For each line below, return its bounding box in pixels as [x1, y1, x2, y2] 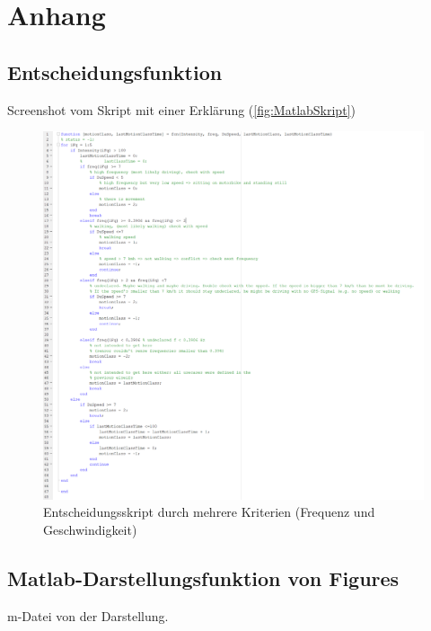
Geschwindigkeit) [43, 520, 137, 538]
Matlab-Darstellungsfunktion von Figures [7, 564, 400, 591]
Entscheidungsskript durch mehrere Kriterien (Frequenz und [43, 502, 375, 521]
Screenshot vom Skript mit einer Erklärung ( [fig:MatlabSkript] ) [7, 100, 356, 119]
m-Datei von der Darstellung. [7, 606, 169, 625]
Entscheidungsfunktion [7, 58, 223, 85]
